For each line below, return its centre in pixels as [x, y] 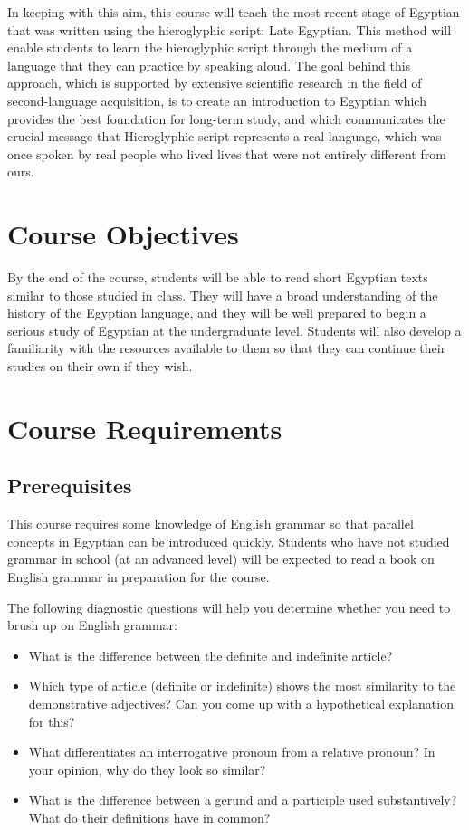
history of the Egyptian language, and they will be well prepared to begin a [217, 313]
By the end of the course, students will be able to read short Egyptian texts [218, 277]
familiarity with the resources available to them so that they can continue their [227, 348]
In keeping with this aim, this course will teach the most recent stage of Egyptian [234, 12]
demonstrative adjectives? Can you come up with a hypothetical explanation [241, 703]
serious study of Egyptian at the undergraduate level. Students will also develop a [234, 330]
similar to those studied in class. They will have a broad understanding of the [223, 295]
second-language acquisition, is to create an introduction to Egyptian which [217, 100]
